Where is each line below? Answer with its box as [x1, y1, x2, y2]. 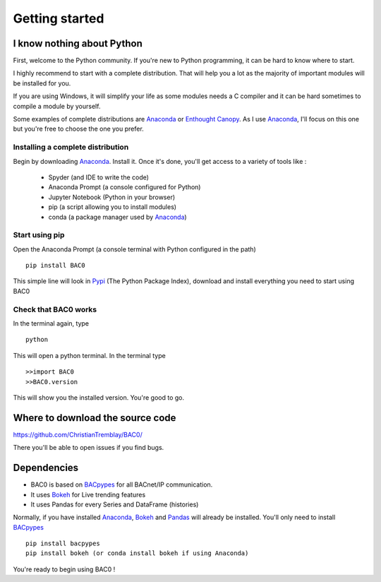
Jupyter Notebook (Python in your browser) [48, 193, 176, 201]
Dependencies [13, 462, 79, 474]
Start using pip [13, 230, 65, 240]
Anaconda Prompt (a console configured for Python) [48, 183, 201, 191]
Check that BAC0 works [13, 304, 97, 314]
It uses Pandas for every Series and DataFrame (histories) [30, 500, 199, 509]
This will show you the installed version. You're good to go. [13, 393, 185, 402]
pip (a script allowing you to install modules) [48, 203, 176, 211]
